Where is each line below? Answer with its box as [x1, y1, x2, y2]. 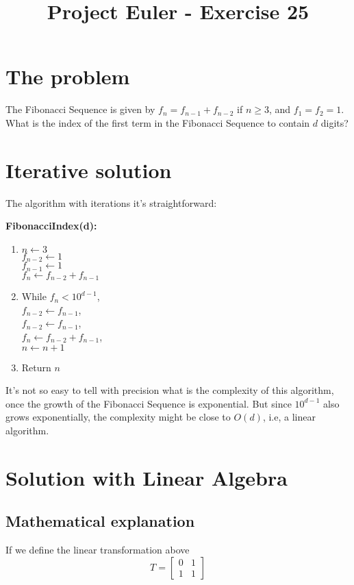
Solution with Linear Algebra [5, 463, 288, 491]
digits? [320, 115, 349, 129]
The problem [5, 62, 130, 90]
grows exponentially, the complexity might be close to [5, 410, 231, 424]
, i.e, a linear [262, 410, 316, 424]
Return [21, 360, 51, 374]
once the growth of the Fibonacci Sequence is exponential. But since [5, 396, 292, 410]
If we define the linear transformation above [5, 543, 190, 557]
